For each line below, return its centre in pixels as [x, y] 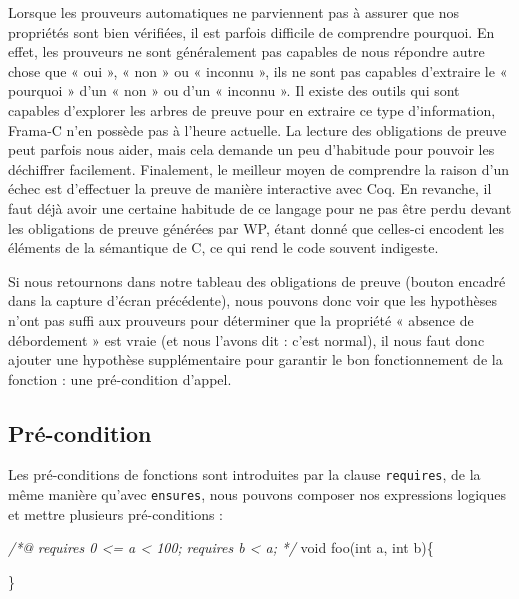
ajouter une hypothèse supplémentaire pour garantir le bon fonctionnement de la [255, 359]
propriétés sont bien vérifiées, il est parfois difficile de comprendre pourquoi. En [251, 31]
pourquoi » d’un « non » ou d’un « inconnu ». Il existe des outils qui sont [234, 90]
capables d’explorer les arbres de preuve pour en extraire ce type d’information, [252, 109]
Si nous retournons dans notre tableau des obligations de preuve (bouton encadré [257, 280]
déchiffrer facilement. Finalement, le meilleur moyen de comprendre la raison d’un [258, 168]
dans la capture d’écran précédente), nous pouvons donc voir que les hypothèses [253, 300]
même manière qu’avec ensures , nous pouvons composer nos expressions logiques [257, 494]
